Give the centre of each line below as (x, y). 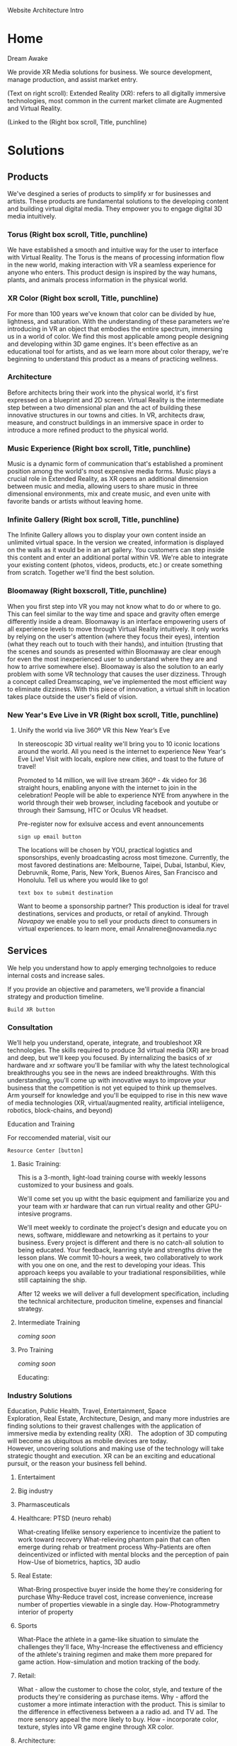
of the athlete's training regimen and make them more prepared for (115, 1655)
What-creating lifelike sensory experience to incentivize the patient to (119, 1532)
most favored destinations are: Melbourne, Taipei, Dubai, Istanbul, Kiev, (122, 865)
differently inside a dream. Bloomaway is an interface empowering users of (117, 621)
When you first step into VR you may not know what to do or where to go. (114, 606)
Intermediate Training (49, 1322)
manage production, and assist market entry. (73, 79)
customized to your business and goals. (76, 1185)
